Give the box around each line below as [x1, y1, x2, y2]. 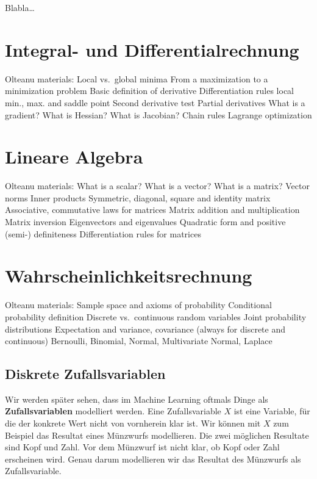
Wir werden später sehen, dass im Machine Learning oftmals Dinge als [5, 392, 268, 405]
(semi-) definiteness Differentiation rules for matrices [5, 227, 201, 240]
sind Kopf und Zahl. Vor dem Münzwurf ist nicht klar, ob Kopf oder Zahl [5, 441, 280, 453]
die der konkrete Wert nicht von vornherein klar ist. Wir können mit [5, 417, 261, 430]
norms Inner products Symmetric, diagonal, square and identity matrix [5, 191, 271, 204]
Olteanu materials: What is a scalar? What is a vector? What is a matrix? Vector [5, 179, 310, 192]
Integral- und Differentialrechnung [5, 37, 299, 62]
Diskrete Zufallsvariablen [5, 364, 166, 383]
